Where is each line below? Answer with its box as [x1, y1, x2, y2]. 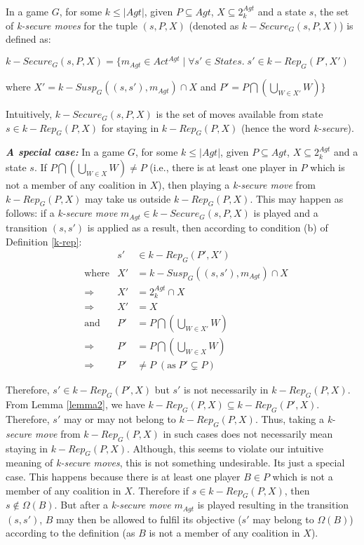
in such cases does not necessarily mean [163, 426, 333, 440]
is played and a [253, 206, 318, 220]
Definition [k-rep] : [6, 234, 82, 248]
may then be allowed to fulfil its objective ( [56, 511, 242, 526]
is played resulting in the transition [197, 497, 349, 512]
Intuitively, [6, 107, 53, 121]
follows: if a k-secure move [6, 206, 118, 220]
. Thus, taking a [255, 411, 325, 426]
